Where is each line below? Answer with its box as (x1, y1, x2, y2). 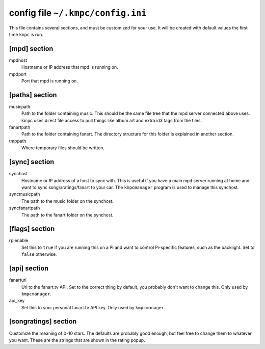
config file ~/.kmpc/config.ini (9, 7, 147, 18)
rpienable (9, 238, 28, 243)
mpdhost (9, 57, 27, 63)
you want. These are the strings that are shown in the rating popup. (9, 337, 145, 343)
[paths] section (9, 91, 57, 99)
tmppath (9, 138, 26, 144)
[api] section (9, 264, 49, 272)
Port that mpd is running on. (21, 78, 78, 84)
